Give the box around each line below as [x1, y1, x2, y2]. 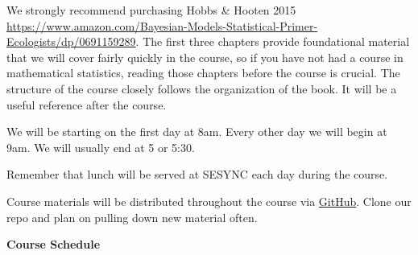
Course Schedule [6, 236, 101, 253]
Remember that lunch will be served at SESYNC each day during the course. [6, 166, 388, 183]
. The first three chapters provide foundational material [135, 33, 410, 50]
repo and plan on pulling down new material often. [6, 208, 258, 225]
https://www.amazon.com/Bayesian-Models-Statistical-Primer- [6, 17, 318, 34]
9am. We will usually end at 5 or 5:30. [6, 138, 195, 155]
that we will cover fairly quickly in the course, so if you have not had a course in [6, 48, 404, 65]
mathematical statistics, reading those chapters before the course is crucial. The [6, 64, 400, 81]
